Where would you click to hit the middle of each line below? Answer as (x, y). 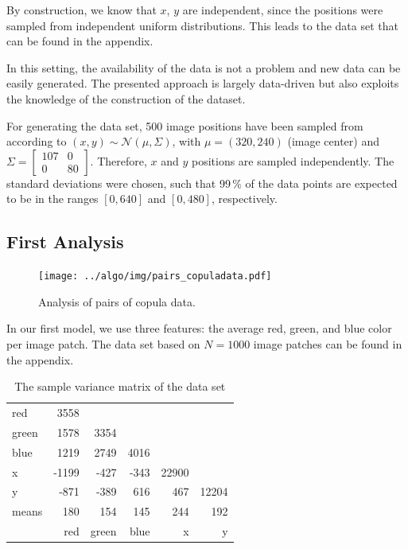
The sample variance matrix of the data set (120, 386)
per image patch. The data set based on (103, 343)
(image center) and (333, 141)
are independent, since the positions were (283, 10)
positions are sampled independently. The (293, 160)
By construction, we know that (82, 10)
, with (187, 141)
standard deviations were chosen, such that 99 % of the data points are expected (202, 183)
